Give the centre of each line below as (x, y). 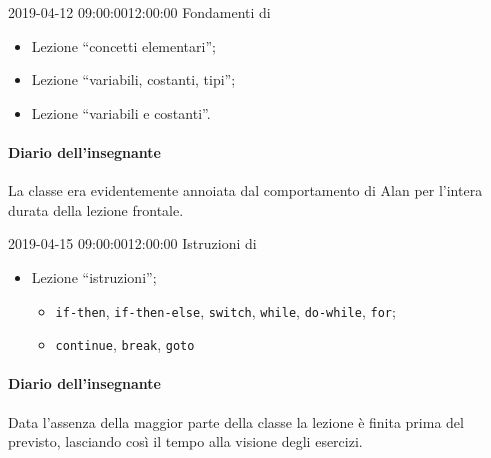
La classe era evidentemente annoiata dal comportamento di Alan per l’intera (245, 190)
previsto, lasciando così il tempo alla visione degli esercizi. (185, 441)
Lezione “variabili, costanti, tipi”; (133, 79)
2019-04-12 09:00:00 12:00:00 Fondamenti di (139, 12)
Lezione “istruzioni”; (94, 276)
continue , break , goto (125, 344)
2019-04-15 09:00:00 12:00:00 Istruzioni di (132, 243)
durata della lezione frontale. (96, 209)
